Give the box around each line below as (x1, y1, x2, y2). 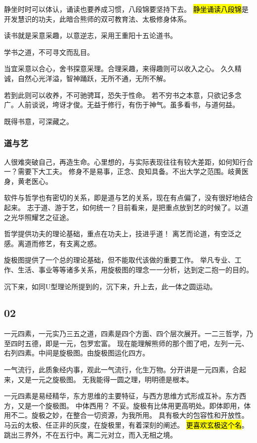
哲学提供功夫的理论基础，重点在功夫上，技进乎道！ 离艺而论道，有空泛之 (4, 228, 242, 239)
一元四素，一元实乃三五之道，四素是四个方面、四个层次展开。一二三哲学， (4, 328, 246, 339)
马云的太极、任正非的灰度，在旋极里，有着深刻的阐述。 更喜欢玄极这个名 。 (4, 420, 249, 430)
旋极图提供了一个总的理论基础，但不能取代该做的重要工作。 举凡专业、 (4, 255, 235, 265)
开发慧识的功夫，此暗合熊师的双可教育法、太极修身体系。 (4, 13, 191, 24)
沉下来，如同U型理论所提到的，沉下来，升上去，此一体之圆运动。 (4, 281, 217, 291)
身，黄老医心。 (4, 176, 52, 186)
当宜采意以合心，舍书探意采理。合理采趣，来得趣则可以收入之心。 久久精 (4, 63, 242, 74)
